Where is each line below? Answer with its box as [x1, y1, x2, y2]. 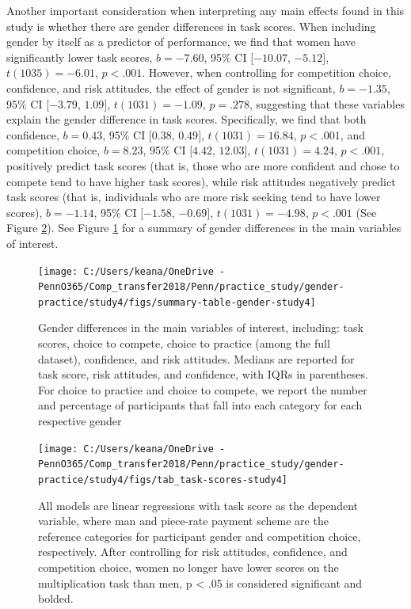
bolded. [38, 590, 74, 607]
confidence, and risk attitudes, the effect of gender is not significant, [6, 79, 336, 96]
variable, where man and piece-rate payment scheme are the [38, 512, 329, 529]
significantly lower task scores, [6, 48, 153, 65]
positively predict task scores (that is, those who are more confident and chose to [6, 157, 400, 173]
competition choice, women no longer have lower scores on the [38, 558, 339, 575]
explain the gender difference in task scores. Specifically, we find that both [6, 111, 367, 128]
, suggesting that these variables [249, 95, 405, 112]
